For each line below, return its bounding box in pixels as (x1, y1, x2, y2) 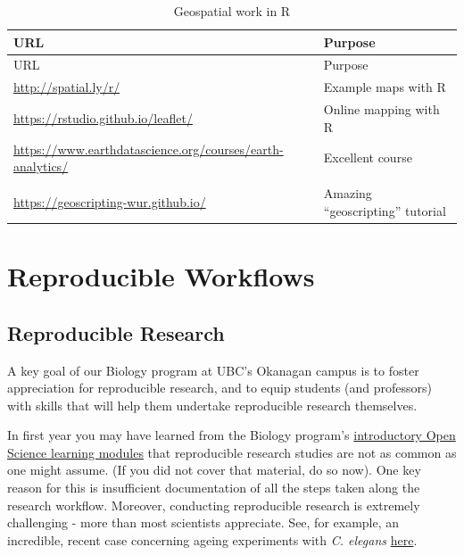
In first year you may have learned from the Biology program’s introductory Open (7, 426, 456, 444)
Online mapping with (323, 100, 440, 119)
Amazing (323, 184, 372, 203)
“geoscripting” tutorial (323, 201, 446, 220)
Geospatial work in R (173, 2, 291, 20)
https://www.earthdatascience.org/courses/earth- (13, 139, 284, 158)
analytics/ (13, 157, 69, 176)
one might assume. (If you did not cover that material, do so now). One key (7, 460, 421, 479)
